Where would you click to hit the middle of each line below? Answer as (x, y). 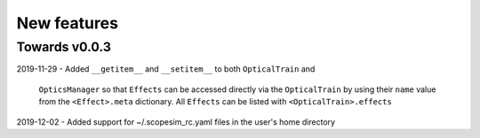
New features (68, 23)
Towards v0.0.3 (64, 47)
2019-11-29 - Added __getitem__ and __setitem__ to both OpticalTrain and (166, 69)
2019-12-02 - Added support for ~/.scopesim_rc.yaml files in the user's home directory (176, 122)
